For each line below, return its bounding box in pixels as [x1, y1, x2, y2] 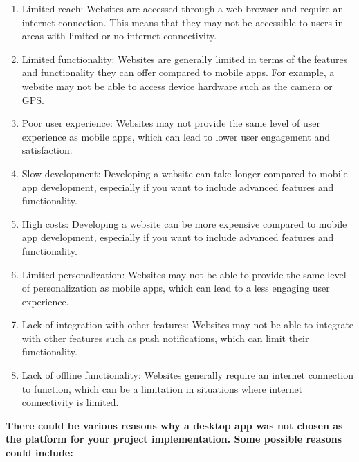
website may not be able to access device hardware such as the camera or [21, 78, 333, 93]
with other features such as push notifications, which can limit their [21, 330, 309, 345]
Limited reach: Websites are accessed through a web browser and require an [21, 1, 344, 15]
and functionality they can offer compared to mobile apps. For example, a [21, 65, 335, 80]
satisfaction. [21, 143, 73, 157]
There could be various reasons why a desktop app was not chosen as [6, 418, 343, 432]
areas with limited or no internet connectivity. [21, 28, 217, 43]
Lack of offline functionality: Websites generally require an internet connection [21, 368, 354, 382]
